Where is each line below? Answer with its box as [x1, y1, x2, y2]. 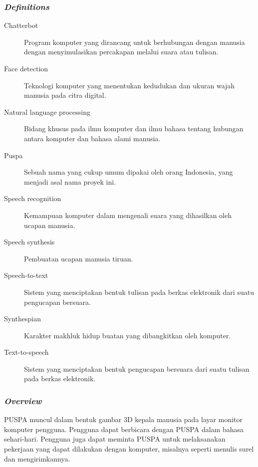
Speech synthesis [4, 236, 55, 247]
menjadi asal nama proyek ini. [24, 176, 116, 187]
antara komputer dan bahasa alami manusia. [24, 133, 161, 143]
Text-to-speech [4, 347, 49, 357]
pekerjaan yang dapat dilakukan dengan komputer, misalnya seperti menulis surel [4, 444, 254, 454]
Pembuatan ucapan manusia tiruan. [24, 253, 133, 263]
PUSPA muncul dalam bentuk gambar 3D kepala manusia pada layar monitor [4, 414, 243, 425]
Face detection [4, 63, 48, 73]
